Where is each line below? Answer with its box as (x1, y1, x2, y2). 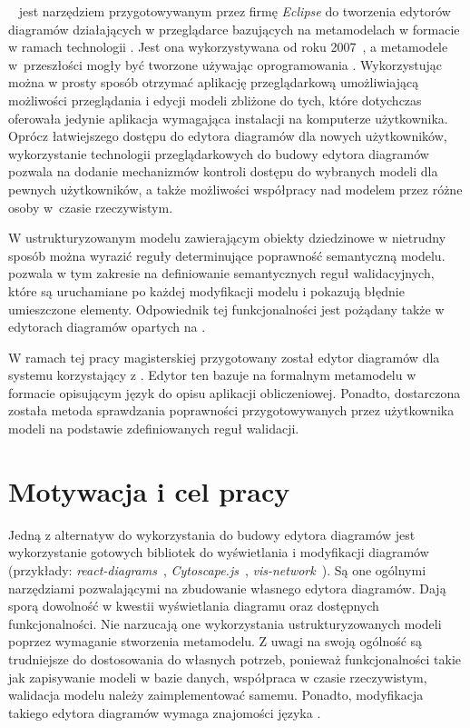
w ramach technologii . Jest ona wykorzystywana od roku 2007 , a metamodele (8, 37, 448, 56)
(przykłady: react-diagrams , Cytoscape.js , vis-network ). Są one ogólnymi (8, 560, 426, 579)
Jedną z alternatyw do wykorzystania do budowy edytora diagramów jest (8, 524, 416, 544)
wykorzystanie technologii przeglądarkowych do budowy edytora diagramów (8, 144, 429, 163)
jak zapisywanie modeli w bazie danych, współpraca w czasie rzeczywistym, (8, 667, 427, 686)
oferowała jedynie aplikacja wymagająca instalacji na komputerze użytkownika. (8, 108, 448, 127)
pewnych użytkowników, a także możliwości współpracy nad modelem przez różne (8, 179, 463, 198)
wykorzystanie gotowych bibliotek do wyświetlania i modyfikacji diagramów (8, 543, 429, 562)
